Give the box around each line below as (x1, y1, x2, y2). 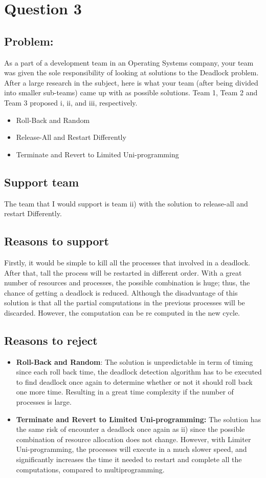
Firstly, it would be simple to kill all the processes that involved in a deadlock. (4, 257, 250, 267)
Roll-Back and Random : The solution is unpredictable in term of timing (16, 356, 253, 367)
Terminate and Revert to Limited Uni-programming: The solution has (16, 413, 261, 424)
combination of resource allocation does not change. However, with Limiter (16, 433, 251, 444)
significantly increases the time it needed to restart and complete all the (16, 454, 242, 465)
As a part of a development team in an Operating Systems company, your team (4, 57, 254, 68)
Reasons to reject (4, 332, 98, 348)
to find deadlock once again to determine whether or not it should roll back (16, 376, 253, 387)
